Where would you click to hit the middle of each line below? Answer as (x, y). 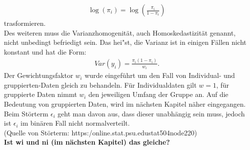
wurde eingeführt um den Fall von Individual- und (160, 75)
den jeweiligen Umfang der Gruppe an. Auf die (158, 94)
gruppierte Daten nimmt (41, 94)
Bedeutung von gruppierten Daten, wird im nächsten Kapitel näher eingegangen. (125, 104)
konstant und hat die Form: (45, 51)
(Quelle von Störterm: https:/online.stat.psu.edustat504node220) (101, 132)
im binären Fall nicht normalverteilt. (75, 123)
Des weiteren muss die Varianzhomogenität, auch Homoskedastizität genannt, (120, 32)
